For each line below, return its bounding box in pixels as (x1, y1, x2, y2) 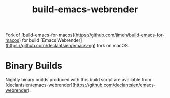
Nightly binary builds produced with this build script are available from (5, 77, 152, 83)
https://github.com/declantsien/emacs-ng (7, 43, 94, 49)
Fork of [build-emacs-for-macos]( (5, 32, 76, 38)
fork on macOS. (97, 43, 130, 49)
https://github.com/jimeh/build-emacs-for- (75, 32, 165, 38)
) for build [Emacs (19, 37, 57, 43)
